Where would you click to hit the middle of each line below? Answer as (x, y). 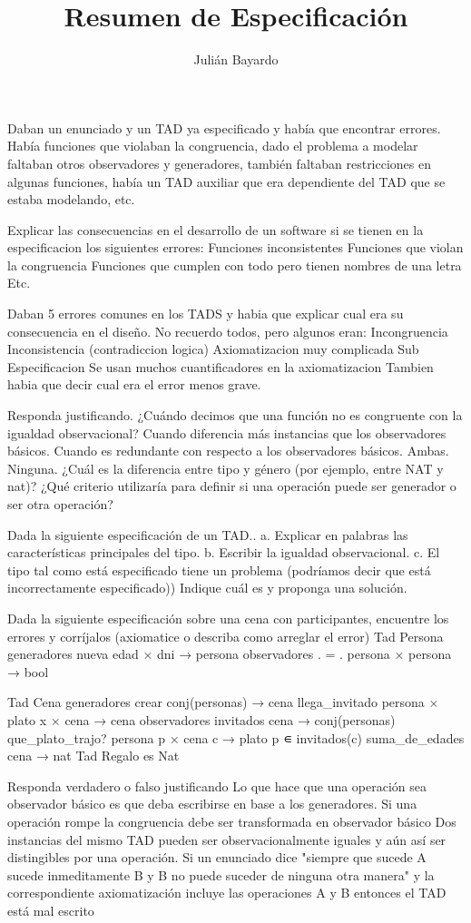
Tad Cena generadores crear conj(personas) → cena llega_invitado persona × (223, 702)
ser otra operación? (60, 504)
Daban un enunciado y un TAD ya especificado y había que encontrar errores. (224, 128)
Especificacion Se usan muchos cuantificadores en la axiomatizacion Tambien (221, 366)
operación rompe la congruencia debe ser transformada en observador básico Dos (232, 821)
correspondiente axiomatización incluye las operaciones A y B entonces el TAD (227, 893)
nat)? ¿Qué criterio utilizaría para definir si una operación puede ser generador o (232, 486)
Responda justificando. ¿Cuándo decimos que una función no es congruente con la (235, 415)
